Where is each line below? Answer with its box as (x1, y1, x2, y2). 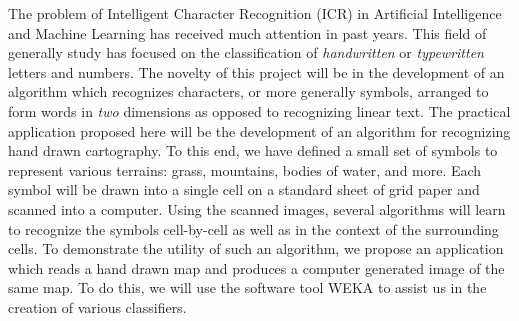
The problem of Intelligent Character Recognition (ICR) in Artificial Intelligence (8, 3, 502, 23)
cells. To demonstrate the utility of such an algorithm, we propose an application (8, 238, 504, 259)
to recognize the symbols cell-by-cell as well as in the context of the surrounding (8, 218, 499, 239)
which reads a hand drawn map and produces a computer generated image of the (8, 257, 505, 278)
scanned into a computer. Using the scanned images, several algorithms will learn (8, 198, 506, 219)
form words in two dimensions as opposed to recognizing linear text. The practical (8, 100, 511, 121)
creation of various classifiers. (8, 296, 187, 317)
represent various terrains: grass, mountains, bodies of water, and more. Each (8, 159, 482, 180)
